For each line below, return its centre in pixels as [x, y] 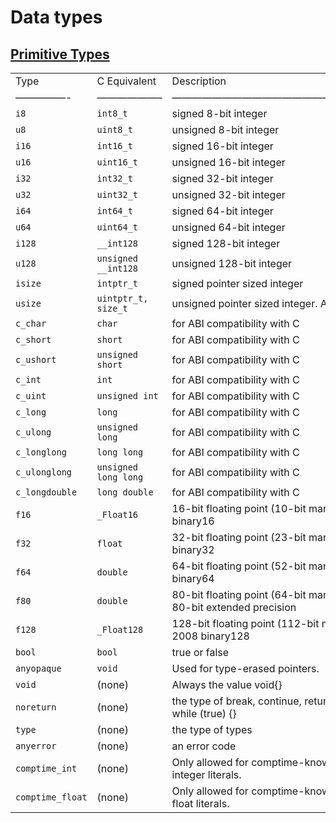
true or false [200, 652]
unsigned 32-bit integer [228, 194]
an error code [204, 746]
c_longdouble [46, 492]
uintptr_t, [122, 298]
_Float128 [120, 629]
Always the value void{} [227, 684]
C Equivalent [126, 81]
